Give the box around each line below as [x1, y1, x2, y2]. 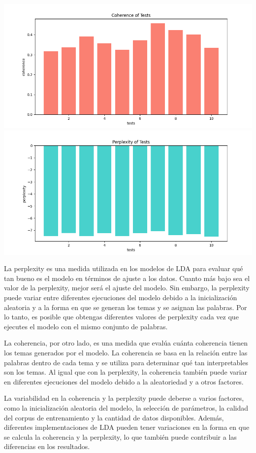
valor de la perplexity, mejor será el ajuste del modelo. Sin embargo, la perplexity [4, 282, 250, 293]
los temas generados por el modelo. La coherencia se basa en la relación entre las [4, 347, 248, 357]
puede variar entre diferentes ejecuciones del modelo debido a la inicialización [4, 292, 237, 302]
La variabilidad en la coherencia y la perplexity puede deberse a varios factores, [4, 393, 244, 403]
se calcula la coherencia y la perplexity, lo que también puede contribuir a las [4, 431, 237, 442]
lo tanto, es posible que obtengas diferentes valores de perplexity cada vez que [4, 312, 239, 322]
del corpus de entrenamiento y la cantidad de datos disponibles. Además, [4, 412, 224, 422]
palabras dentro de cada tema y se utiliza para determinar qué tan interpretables [4, 357, 248, 367]
